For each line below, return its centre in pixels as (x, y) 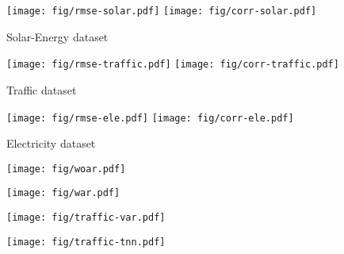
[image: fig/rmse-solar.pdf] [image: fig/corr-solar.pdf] (162, 11)
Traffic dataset (42, 89)
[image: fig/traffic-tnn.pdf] (86, 242)
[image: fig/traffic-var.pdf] (86, 218)
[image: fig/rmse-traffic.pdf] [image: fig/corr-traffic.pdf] (173, 65)
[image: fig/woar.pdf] (66, 169)
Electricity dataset (51, 143)
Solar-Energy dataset (57, 36)
